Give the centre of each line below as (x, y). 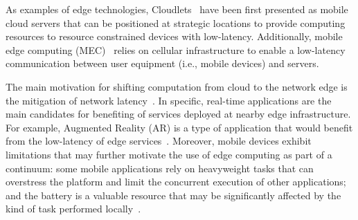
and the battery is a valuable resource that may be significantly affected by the (173, 195)
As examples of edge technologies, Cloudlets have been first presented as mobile (177, 9)
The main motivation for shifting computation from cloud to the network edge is (177, 86)
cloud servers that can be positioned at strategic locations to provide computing (176, 22)
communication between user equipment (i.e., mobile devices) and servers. (162, 63)
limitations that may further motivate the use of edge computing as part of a (169, 154)
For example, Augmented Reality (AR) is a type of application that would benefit (179, 127)
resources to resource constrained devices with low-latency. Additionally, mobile (174, 36)
